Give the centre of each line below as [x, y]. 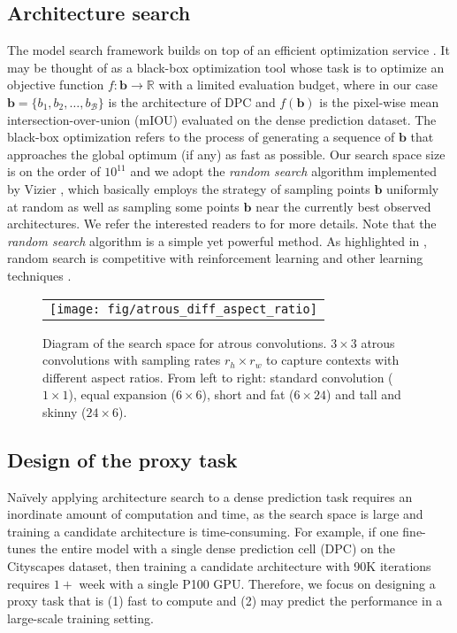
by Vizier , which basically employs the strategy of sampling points [189, 188]
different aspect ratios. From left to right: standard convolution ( [218, 377]
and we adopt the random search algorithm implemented [284, 171]
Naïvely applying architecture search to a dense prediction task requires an [210, 496]
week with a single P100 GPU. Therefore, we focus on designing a [257, 583]
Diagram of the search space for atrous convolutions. [185, 342]
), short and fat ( [248, 394]
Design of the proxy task [122, 459]
